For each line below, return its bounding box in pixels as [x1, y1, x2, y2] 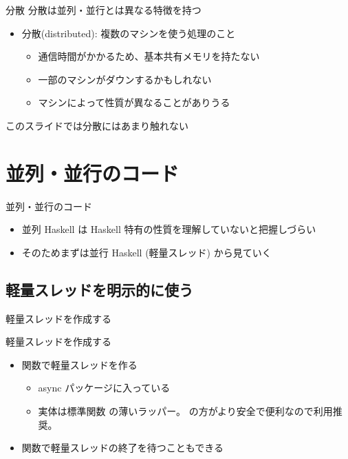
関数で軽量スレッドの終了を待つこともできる [21, 440, 224, 455]
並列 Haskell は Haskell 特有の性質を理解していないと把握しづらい [21, 222, 316, 236]
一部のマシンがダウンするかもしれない [38, 72, 212, 86]
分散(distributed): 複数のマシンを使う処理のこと [21, 25, 236, 40]
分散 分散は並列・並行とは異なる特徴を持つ [6, 3, 202, 17]
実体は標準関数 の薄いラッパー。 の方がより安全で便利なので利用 [38, 404, 333, 418]
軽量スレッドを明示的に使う [6, 278, 193, 300]
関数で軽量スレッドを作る [21, 357, 138, 371]
